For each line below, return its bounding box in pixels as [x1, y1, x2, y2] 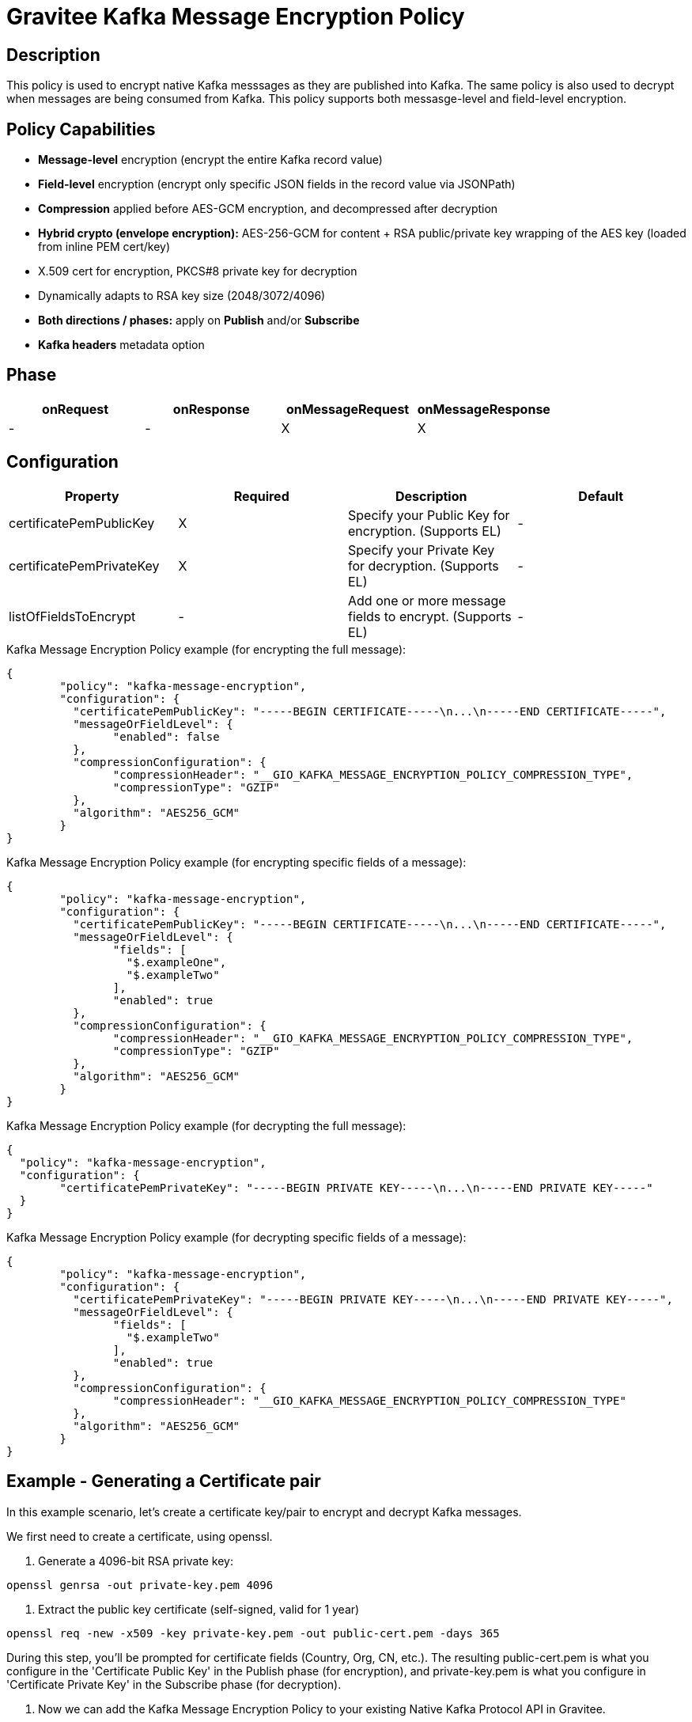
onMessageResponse [417, 400, 550, 417]
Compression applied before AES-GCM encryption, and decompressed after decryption [38, 202, 498, 216]
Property [64, 487, 119, 504]
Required [233, 487, 289, 504]
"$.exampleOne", [126, 955, 227, 969]
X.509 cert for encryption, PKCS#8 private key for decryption [38, 264, 357, 279]
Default [578, 487, 624, 504]
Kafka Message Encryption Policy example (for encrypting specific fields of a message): [6, 855, 467, 869]
